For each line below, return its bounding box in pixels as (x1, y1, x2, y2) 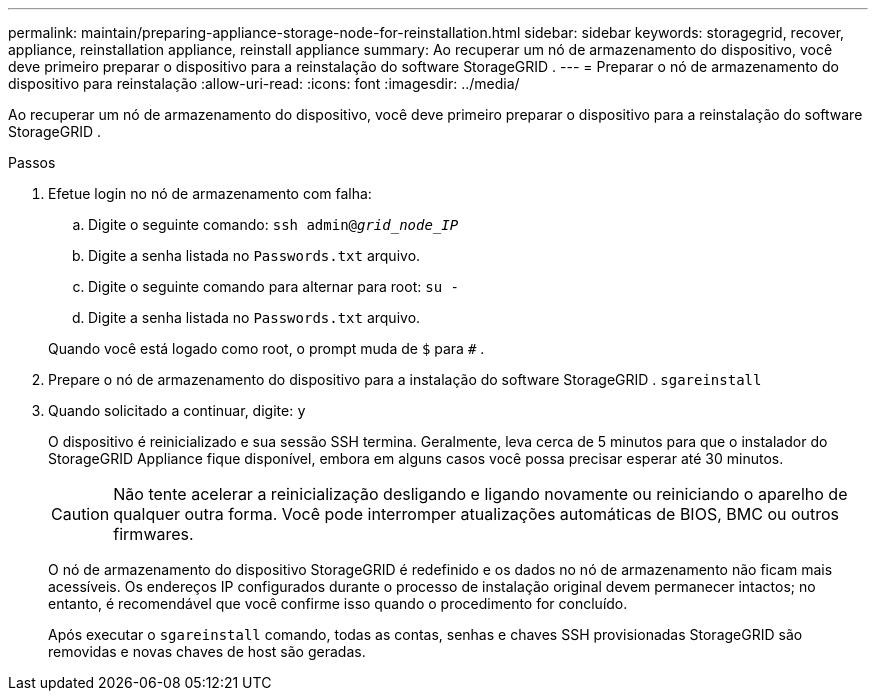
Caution (51, 504, 110, 524)
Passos (8, 154, 56, 171)
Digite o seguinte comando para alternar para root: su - (88, 278, 459, 295)
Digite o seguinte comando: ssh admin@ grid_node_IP (88, 216, 459, 233)
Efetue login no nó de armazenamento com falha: (48, 185, 372, 202)
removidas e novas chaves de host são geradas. (48, 643, 366, 660)
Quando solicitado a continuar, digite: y (48, 402, 306, 419)
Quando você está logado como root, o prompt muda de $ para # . (48, 340, 485, 357)
